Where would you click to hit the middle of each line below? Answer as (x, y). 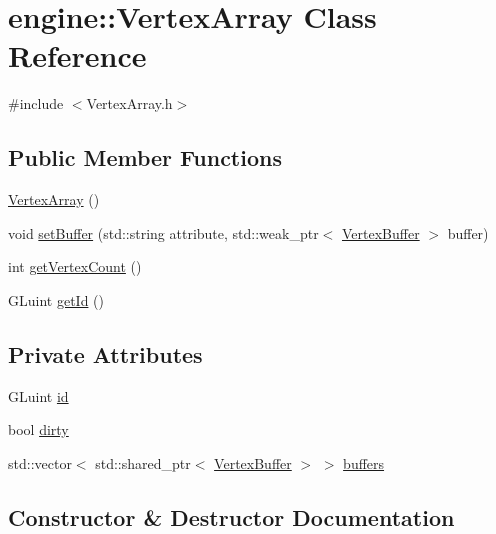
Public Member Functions (145, 157)
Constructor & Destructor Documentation (231, 516)
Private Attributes (105, 353)
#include (36, 103)
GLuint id (38, 395)
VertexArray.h (129, 103)
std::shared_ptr (143, 462)
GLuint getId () (56, 299)
